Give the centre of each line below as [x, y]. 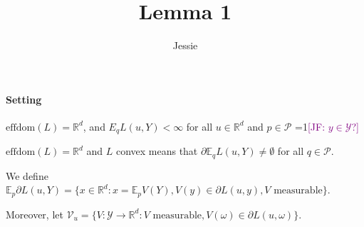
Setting [24, 99]
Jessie [185, 45]
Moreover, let [35, 214]
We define [27, 175]
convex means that [157, 151]
